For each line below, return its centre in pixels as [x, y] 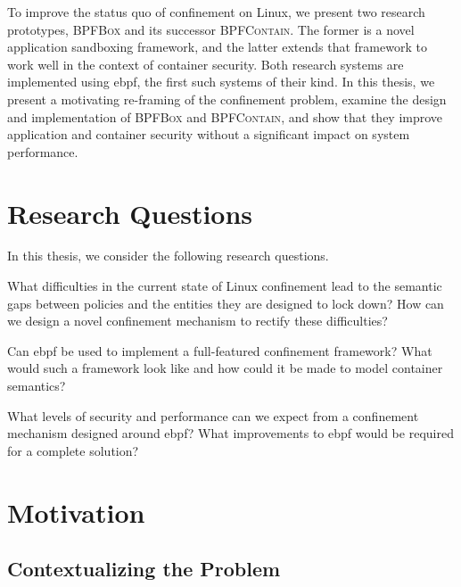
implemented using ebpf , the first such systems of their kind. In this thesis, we [221, 82]
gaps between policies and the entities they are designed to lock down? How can [226, 303]
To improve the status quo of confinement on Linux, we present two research [216, 12]
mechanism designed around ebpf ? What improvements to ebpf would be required [230, 433]
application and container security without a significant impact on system [209, 134]
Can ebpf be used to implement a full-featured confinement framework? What [220, 350]
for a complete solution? [73, 450]
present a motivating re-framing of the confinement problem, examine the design [227, 99]
